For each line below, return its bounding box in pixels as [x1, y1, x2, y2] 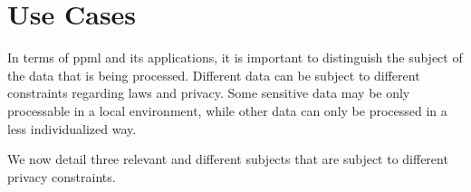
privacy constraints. [7, 167, 116, 186]
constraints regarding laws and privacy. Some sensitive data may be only [7, 83, 410, 102]
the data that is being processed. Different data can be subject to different [7, 65, 420, 84]
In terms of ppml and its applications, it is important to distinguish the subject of [7, 48, 463, 67]
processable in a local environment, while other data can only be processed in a [7, 101, 447, 120]
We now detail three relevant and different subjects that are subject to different [7, 149, 448, 168]
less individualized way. [7, 119, 137, 138]
